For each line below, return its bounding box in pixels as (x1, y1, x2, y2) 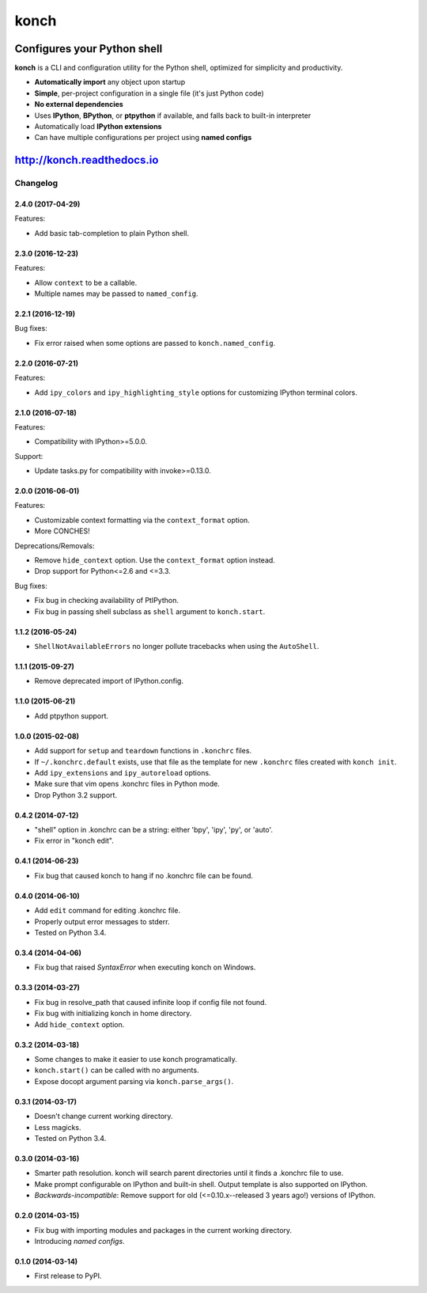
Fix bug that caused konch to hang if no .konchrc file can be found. (34, 870, 253, 880)
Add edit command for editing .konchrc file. (34, 906, 181, 916)
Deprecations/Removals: (14, 540, 95, 550)
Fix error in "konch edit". (34, 836, 115, 846)
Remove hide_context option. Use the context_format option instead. (34, 555, 276, 565)
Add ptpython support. (34, 711, 109, 720)
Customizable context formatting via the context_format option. (34, 515, 251, 525)
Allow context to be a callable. (34, 278, 138, 287)
